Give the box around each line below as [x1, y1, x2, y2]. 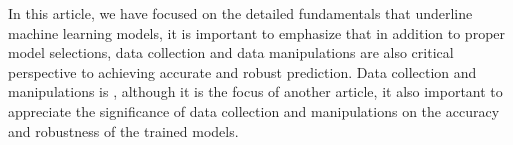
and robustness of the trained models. [8, 120, 239, 141]
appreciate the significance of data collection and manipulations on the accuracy [8, 100, 500, 121]
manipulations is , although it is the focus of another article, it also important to [8, 81, 503, 102]
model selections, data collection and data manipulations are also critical [8, 42, 454, 63]
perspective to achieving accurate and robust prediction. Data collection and [8, 61, 477, 82]
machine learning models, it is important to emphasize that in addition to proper [8, 22, 506, 43]
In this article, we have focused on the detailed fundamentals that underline [8, 3, 473, 23]
